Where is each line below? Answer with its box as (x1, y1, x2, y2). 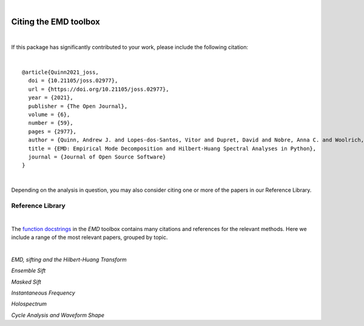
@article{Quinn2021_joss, (22, 69, 99, 76)
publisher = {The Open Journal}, (28, 103, 128, 109)
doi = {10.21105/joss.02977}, (28, 77, 118, 84)
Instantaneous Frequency (11, 289, 75, 296)
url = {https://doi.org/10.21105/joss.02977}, (28, 85, 169, 93)
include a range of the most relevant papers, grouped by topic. (11, 233, 168, 241)
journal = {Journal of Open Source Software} (28, 153, 166, 160)
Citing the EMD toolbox (11, 16, 100, 27)
